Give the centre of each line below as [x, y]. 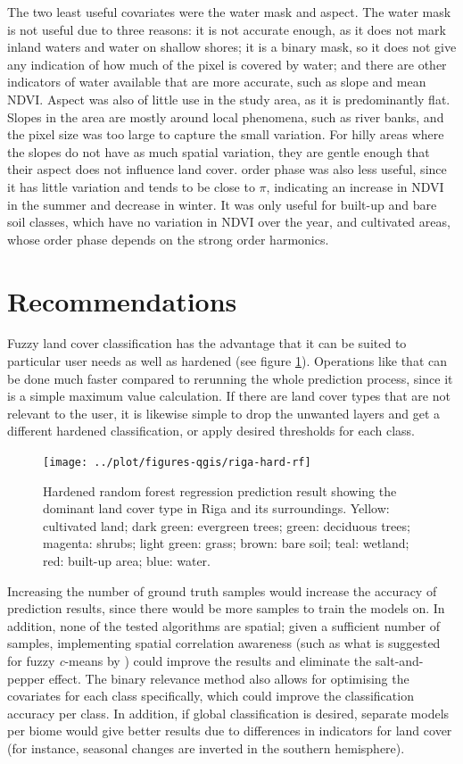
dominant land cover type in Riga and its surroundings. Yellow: [216, 508]
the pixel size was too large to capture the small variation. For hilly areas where [226, 134]
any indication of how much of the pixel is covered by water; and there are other [227, 64]
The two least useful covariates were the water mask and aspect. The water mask [229, 12]
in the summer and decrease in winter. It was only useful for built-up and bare [222, 204]
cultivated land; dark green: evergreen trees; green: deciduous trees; [227, 525]
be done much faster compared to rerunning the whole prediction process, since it [230, 378]
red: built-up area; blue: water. [127, 561]
